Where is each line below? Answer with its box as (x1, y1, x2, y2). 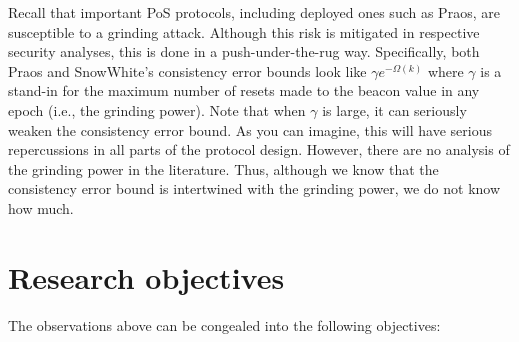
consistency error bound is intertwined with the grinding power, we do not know (8, 178, 501, 199)
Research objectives (8, 256, 285, 297)
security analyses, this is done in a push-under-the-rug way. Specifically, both (8, 41, 480, 62)
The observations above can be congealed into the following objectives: (8, 314, 441, 335)
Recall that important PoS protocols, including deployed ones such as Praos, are (8, 2, 500, 22)
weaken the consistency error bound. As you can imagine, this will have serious (8, 119, 492, 140)
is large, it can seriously (322, 99, 467, 120)
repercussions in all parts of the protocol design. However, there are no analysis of (8, 139, 510, 160)
